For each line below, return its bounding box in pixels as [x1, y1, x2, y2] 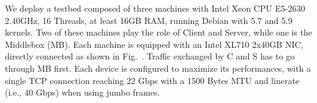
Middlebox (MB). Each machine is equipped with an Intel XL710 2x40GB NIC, [5, 37, 304, 50]
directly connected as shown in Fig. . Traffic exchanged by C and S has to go [5, 50, 295, 63]
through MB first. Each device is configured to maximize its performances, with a [5, 61, 311, 74]
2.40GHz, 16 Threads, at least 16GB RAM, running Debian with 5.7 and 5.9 [5, 13, 293, 26]
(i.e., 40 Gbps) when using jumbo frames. [5, 86, 160, 99]
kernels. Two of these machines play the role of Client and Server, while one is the [5, 26, 313, 39]
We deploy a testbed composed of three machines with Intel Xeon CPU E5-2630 [5, 2, 305, 14]
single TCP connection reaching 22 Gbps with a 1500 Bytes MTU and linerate [5, 74, 300, 86]
